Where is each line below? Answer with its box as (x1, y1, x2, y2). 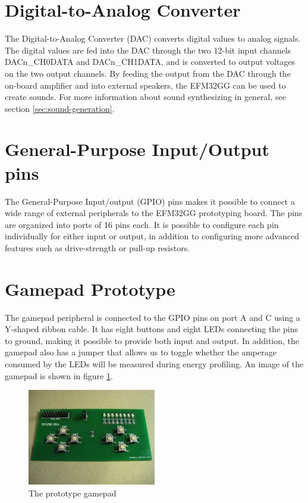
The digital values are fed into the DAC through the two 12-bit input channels (5, 43, 291, 56)
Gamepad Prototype (5, 276, 175, 301)
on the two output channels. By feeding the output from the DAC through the (5, 67, 291, 79)
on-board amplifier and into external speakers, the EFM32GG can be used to (5, 79, 286, 91)
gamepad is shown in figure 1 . (5, 369, 113, 382)
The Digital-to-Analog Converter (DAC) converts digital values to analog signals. (5, 32, 301, 45)
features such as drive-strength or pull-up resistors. (5, 241, 190, 254)
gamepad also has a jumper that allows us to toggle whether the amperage (5, 346, 276, 358)
